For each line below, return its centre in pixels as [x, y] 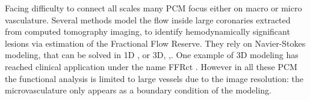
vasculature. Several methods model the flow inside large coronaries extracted [148, 19]
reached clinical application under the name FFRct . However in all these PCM [151, 66]
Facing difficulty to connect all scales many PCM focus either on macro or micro [153, 8]
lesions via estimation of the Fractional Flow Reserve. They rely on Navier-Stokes [155, 43]
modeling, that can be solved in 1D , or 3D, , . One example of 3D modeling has [152, 55]
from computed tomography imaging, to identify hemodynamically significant [147, 31]
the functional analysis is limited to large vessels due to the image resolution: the [154, 78]
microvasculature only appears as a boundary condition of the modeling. [138, 90]
